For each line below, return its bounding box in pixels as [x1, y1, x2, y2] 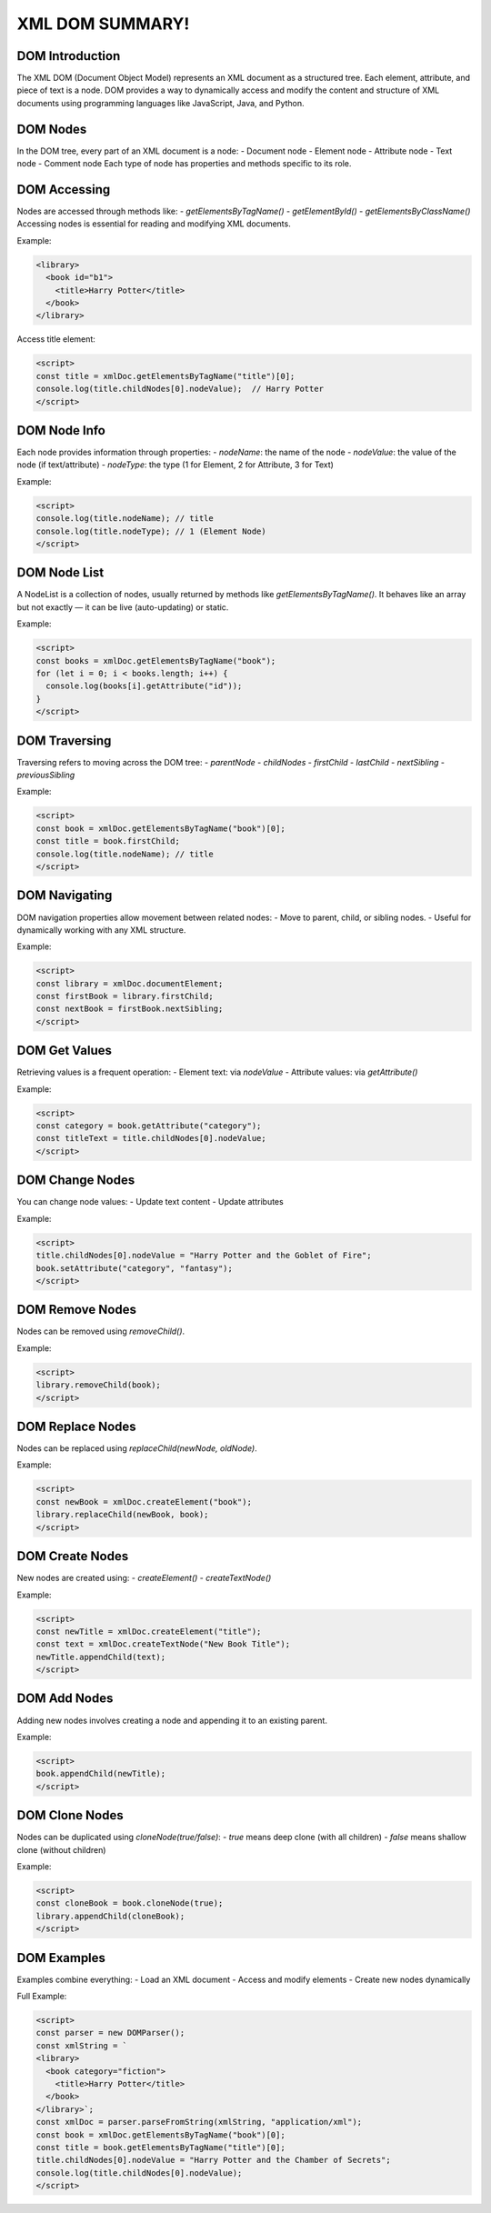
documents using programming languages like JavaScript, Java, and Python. [16, 97, 305, 108]
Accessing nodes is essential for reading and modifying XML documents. [16, 218, 291, 229]
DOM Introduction [16, 48, 121, 64]
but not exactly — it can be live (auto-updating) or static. [16, 601, 229, 613]
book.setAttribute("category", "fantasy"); [35, 1263, 234, 1273]
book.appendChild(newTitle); [35, 1768, 166, 1779]
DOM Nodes [16, 121, 87, 136]
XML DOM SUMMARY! [16, 14, 190, 34]
